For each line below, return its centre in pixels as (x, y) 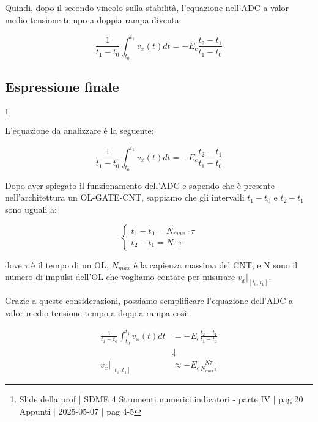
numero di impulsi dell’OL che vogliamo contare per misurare (120, 277)
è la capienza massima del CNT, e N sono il (216, 265)
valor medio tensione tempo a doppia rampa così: (97, 312)
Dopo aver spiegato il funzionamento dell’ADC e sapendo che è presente (140, 185)
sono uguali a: (31, 209)
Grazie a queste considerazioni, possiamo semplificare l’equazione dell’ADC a (149, 300)
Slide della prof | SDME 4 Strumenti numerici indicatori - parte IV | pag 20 (161, 399)
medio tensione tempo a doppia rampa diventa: (93, 19)
